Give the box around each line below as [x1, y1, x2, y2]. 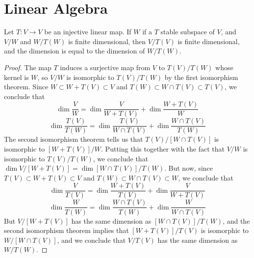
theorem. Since [4, 81, 49, 92]
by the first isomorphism [164, 72, 238, 82]
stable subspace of [160, 26, 215, 37]
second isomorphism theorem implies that [4, 225, 129, 235]
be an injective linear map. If [44, 26, 131, 37]
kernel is [4, 72, 29, 82]
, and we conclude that [57, 234, 126, 245]
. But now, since [164, 163, 213, 173]
